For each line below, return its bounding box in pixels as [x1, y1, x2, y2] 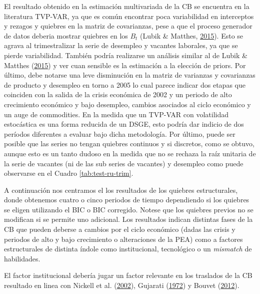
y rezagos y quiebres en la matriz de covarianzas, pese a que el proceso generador [4, 21, 252, 31]
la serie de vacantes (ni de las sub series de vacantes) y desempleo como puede [4, 158, 243, 168]
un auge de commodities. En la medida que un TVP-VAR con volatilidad [4, 109, 229, 119]
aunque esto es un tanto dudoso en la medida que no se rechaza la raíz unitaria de [4, 148, 256, 158]
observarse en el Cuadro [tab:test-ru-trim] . [4, 168, 133, 178]
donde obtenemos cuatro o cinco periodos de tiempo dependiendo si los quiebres [4, 194, 249, 205]
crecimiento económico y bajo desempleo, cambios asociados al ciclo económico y [4, 99, 251, 109]
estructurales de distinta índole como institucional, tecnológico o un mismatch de [4, 243, 252, 254]
